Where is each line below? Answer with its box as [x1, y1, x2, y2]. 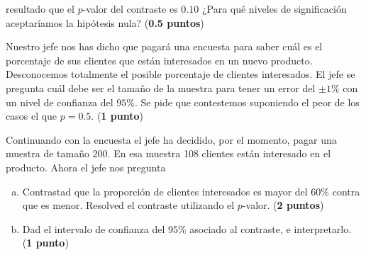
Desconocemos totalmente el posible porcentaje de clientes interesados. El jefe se [6, 67, 355, 81]
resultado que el [6, 1, 74, 16]
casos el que [6, 108, 57, 123]
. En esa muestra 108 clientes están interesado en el [107, 146, 331, 161]
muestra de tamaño [6, 146, 89, 161]
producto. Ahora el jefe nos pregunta [6, 159, 166, 174]
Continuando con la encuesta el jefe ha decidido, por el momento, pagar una [6, 132, 337, 147]
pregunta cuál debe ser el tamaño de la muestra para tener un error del [6, 80, 316, 95]
